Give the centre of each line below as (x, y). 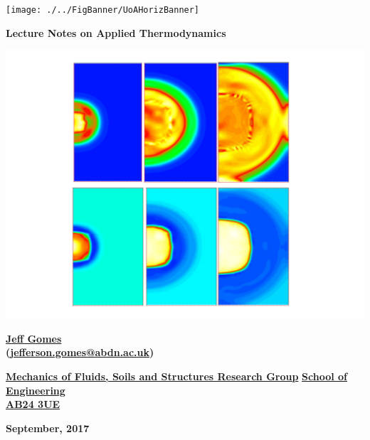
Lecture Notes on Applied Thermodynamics (116, 32)
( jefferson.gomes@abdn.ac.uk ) (80, 352)
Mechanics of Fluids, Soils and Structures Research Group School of (177, 376)
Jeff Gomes (34, 338)
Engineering (36, 390)
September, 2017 (48, 428)
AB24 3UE (33, 404)
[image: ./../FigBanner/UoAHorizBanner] (103, 10)
